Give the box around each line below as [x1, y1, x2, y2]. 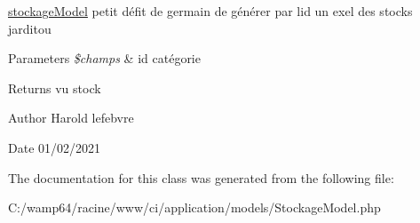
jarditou [8, 19, 52, 37]
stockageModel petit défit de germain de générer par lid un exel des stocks [8, 2, 413, 20]
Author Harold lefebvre [8, 108, 134, 127]
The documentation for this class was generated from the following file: [8, 168, 394, 187]
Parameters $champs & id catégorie [8, 49, 201, 68]
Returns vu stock [8, 78, 101, 97]
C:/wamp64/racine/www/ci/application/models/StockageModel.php [8, 198, 381, 217]
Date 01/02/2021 [8, 138, 101, 156]
